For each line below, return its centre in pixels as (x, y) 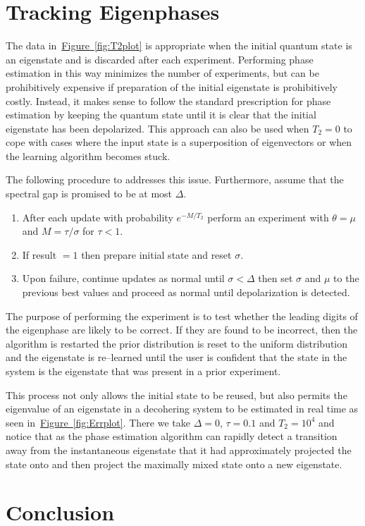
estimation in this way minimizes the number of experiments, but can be (162, 73)
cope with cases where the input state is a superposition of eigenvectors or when (179, 142)
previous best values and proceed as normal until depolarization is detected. (186, 292)
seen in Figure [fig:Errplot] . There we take (98, 422)
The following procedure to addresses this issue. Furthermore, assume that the (175, 179)
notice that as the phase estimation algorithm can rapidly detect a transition (172, 436)
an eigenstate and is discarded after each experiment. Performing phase (160, 59)
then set (276, 278)
